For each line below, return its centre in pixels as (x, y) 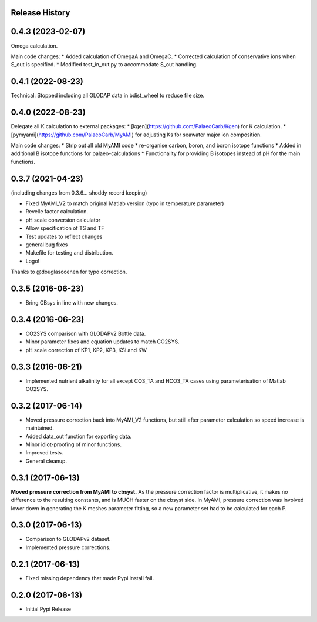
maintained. (40, 428)
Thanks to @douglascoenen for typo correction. (69, 272)
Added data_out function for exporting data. (79, 436)
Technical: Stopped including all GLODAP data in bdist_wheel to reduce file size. (108, 96)
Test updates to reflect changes (64, 236)
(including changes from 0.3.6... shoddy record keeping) (79, 193)
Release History (41, 13)
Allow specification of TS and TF (65, 228)
